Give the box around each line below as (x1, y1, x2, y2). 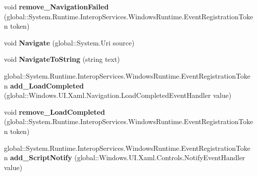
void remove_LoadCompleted (4, 106, 105, 117)
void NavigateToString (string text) (4, 54, 120, 64)
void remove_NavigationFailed (4, 1, 109, 11)
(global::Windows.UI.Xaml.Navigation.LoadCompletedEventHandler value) (4, 90, 232, 100)
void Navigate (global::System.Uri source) (4, 37, 135, 47)
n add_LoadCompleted (4, 80, 84, 90)
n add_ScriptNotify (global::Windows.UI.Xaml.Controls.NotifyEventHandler (4, 152, 245, 163)
